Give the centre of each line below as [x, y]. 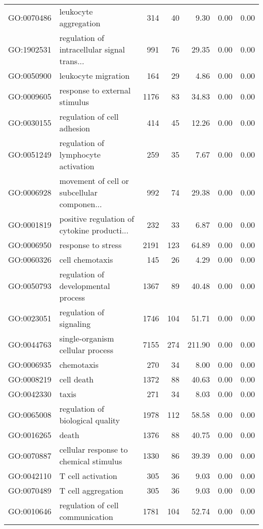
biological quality [90, 420]
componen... [81, 204]
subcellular [78, 192]
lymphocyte [80, 154]
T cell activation [88, 476]
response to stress [91, 245]
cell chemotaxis [86, 259]
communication [86, 517]
